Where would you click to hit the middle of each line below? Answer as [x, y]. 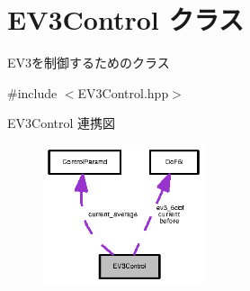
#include [32, 92]
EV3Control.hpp [123, 92]
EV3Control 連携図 [62, 123]
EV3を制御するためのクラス [89, 63]
